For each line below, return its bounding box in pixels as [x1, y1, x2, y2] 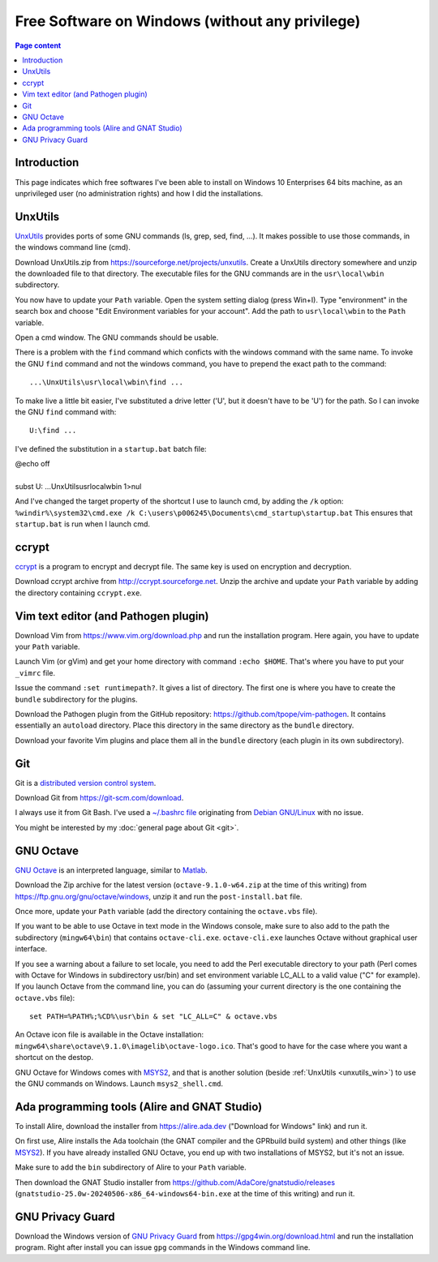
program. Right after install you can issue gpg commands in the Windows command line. [15, 1243, 311, 1252]
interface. [15, 944, 48, 954]
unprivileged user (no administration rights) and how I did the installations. [15, 188, 264, 198]
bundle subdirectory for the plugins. [15, 694, 138, 704]
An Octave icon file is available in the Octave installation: [15, 1030, 204, 1040]
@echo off [15, 459, 50, 469]
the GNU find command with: [15, 406, 117, 417]
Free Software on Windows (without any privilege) [15, 12, 361, 30]
